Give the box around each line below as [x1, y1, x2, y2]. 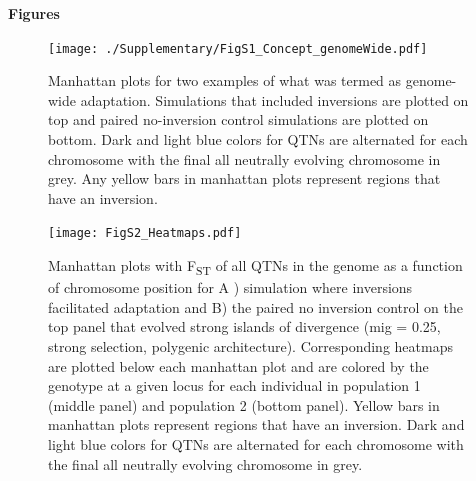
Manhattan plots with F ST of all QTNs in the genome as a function [48, 255, 463, 278]
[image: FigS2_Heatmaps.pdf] [48, 226, 242, 241]
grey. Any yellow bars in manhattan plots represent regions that [48, 168, 441, 189]
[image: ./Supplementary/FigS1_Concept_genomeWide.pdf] [48, 41, 428, 56]
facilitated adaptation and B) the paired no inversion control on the [48, 296, 463, 317]
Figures [8, 3, 60, 23]
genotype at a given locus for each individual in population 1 [48, 375, 421, 396]
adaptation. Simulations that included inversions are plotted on [80, 89, 469, 110]
